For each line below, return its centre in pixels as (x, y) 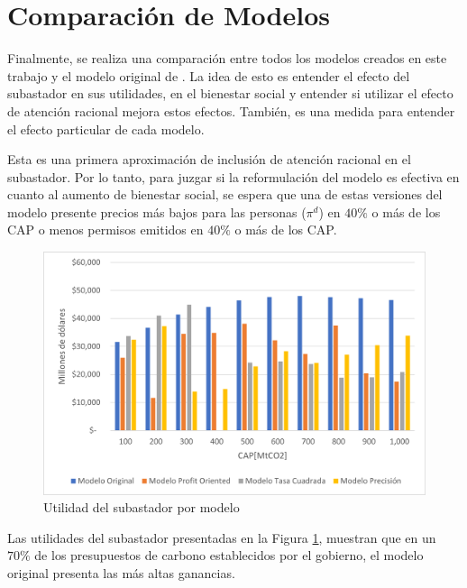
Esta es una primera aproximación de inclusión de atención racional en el (209, 159)
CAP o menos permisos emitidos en (105, 230)
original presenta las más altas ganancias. (121, 572)
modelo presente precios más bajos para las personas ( (157, 211)
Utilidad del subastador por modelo (142, 507)
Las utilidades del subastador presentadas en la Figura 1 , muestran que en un (222, 537)
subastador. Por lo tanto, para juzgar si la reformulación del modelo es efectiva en (233, 176)
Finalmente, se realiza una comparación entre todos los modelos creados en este (227, 58)
